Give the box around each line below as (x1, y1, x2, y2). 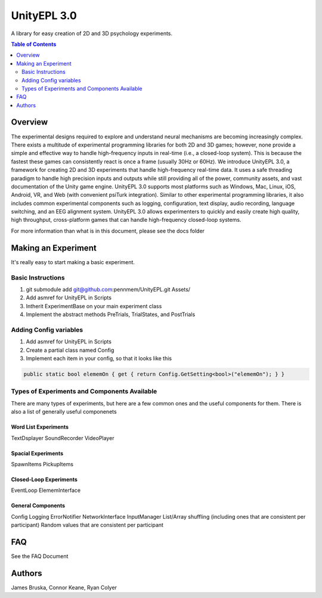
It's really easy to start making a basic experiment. (11, 258, 135, 265)
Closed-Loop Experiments (11, 476, 78, 483)
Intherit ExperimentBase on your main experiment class (26, 302, 162, 309)
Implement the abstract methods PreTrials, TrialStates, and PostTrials (26, 311, 196, 318)
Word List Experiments (11, 423, 69, 430)
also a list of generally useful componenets (11, 408, 117, 416)
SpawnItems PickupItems (11, 460, 74, 467)
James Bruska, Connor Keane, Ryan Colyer (11, 584, 117, 591)
